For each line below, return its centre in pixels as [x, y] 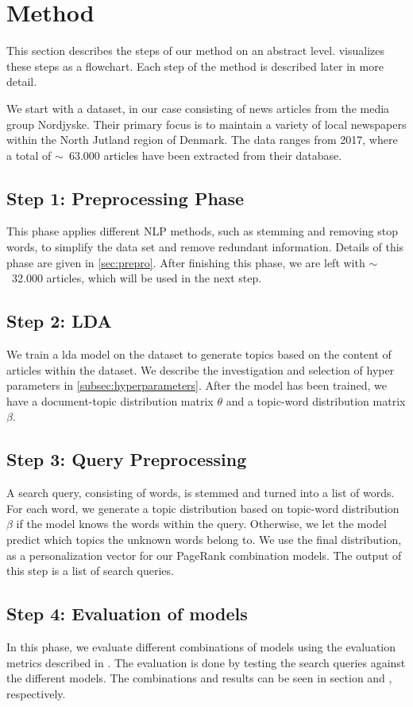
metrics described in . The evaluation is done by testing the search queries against [206, 662]
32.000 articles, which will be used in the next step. [137, 278]
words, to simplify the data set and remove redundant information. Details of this [205, 247]
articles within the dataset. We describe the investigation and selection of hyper [201, 369]
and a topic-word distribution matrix [316, 400]
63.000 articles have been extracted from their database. [205, 155]
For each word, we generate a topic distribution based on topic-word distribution [203, 508]
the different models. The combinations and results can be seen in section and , [199, 678]
